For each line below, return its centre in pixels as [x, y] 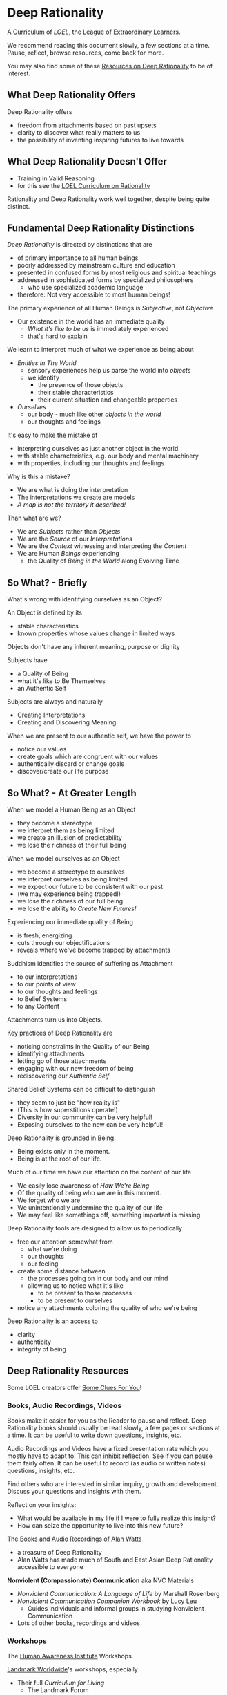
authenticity [34, 1342]
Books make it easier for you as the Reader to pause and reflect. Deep [107, 1421]
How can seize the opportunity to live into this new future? [100, 1526]
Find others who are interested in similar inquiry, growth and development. [113, 1484]
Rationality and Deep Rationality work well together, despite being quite [109, 199]
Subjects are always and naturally [55, 702]
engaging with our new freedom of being [75, 1068]
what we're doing [52, 1249]
